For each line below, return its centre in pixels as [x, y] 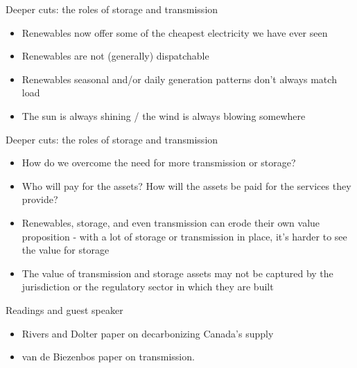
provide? [40, 199]
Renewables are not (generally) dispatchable [115, 56]
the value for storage [66, 250]
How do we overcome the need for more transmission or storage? [159, 163]
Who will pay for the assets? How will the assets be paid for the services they [186, 185]
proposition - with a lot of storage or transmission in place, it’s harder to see [184, 236]
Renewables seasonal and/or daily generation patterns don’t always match [179, 79]
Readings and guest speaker [64, 309]
